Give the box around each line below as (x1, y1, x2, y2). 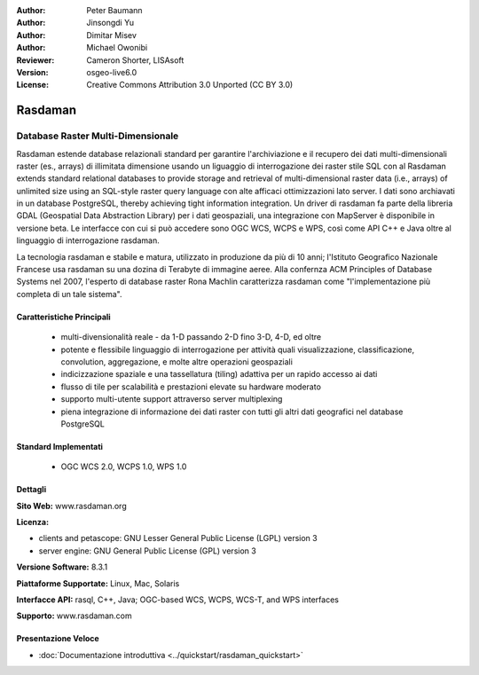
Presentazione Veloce (16, 633, 99, 644)
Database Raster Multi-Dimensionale (16, 130, 179, 142)
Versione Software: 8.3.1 (16, 561, 108, 572)
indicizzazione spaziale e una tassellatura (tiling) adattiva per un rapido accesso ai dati (60, 369, 378, 380)
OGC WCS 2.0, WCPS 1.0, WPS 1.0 (60, 461, 187, 472)
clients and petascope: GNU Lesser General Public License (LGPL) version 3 (38, 533, 318, 544)
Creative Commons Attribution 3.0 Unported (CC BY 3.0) (86, 80, 294, 90)
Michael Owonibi (86, 43, 148, 53)
